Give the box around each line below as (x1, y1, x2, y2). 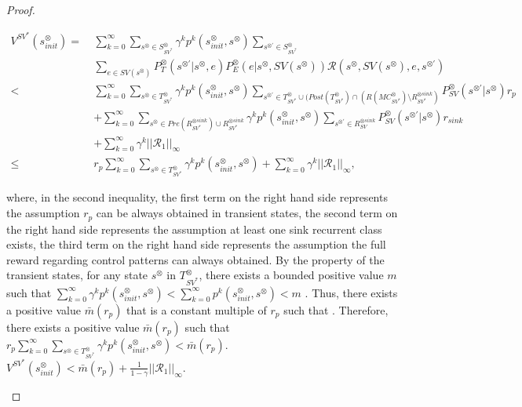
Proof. (6, 2, 35, 17)
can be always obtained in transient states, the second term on (96, 205, 398, 221)
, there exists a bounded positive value (199, 267, 384, 283)
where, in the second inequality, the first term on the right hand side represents (6, 189, 388, 205)
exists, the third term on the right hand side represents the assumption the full (6, 236, 386, 253)
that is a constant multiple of (126, 301, 267, 318)
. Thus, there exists (305, 284, 398, 300)
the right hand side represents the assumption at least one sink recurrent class (6, 220, 382, 237)
